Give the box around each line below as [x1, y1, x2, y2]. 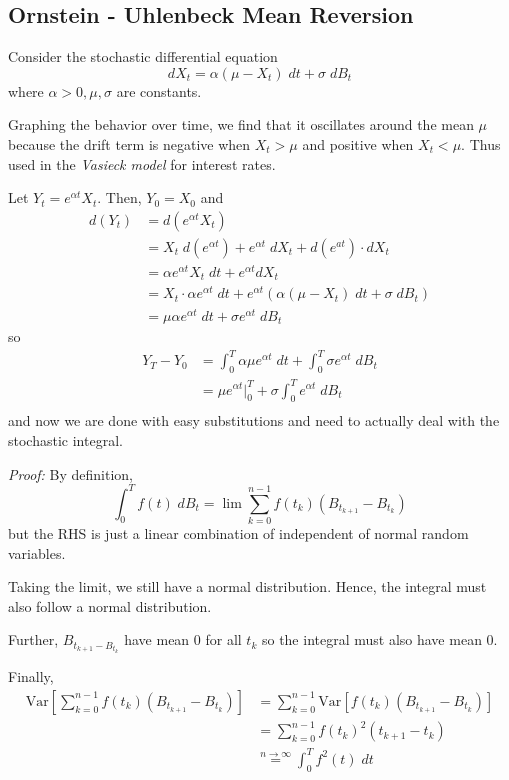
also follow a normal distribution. [8, 595, 212, 616]
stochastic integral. [8, 429, 123, 450]
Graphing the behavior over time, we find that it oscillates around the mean [8, 114, 474, 135]
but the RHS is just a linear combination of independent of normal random [8, 522, 469, 543]
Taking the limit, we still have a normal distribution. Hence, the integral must [8, 576, 487, 597]
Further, [8, 629, 59, 650]
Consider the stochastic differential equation [8, 46, 278, 67]
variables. [8, 542, 66, 563]
